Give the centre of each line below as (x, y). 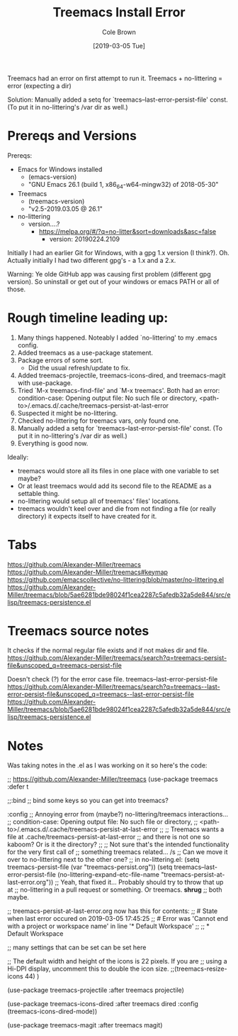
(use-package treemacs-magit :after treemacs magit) (85, 1025)
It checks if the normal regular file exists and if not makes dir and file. (108, 650)
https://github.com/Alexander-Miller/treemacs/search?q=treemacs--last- (114, 687)
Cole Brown (119, 32)
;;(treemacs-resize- (199, 969)
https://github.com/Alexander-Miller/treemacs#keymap (88, 572)
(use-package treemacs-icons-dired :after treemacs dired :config (103, 1004)
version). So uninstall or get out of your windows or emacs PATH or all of (113, 281)
